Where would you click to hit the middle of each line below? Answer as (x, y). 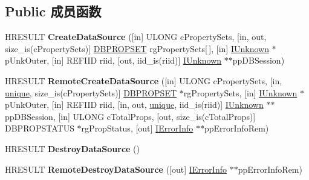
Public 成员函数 (53, 11)
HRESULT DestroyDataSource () (72, 148)
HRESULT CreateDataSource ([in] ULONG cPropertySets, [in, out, (136, 37)
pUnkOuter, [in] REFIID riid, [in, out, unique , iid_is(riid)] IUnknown (134, 105)
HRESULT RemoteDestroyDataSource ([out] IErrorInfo (116, 169)
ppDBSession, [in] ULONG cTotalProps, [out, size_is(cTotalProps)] (130, 116)
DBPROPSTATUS (40, 128)
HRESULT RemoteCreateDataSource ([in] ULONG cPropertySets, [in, (144, 80)
